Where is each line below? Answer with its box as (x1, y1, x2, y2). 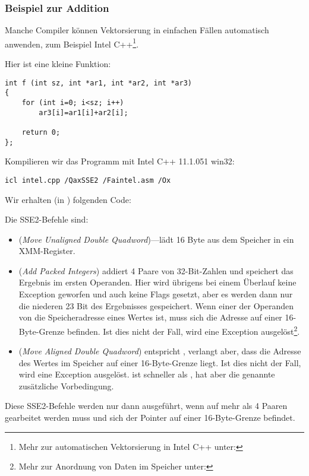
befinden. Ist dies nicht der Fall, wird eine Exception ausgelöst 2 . (67, 323, 300, 337)
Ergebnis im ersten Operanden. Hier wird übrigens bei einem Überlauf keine (18, 276, 297, 288)
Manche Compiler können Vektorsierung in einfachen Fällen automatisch (5, 24, 269, 36)
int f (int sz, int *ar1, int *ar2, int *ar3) (5, 78, 192, 87)
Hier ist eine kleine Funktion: (5, 58, 111, 70)
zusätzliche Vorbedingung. (18, 379, 114, 392)
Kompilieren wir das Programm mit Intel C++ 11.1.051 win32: (5, 155, 235, 167)
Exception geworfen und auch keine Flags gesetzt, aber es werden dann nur (18, 288, 293, 300)
